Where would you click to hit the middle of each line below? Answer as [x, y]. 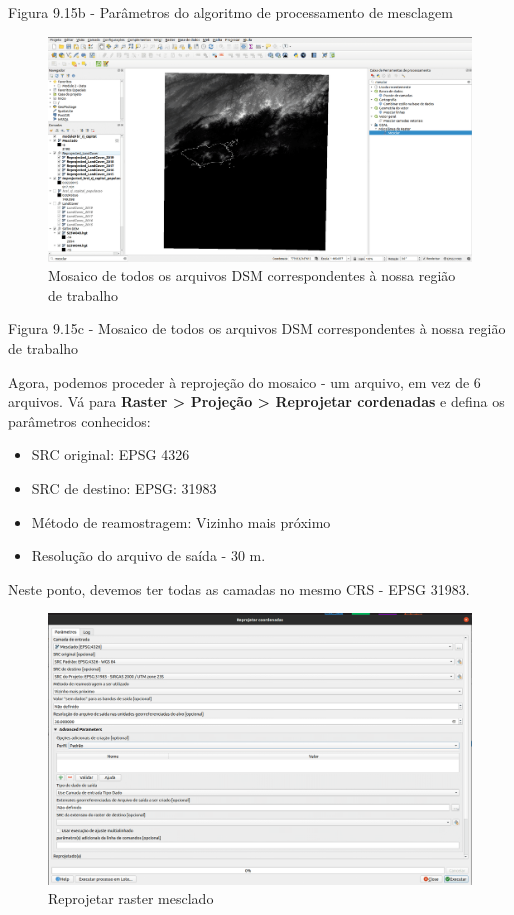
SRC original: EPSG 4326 [110, 454]
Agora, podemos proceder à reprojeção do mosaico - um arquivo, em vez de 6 [244, 381]
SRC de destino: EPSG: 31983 [124, 487]
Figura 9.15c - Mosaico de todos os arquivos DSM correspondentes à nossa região [257, 328]
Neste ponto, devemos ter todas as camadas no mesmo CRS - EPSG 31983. [239, 588]
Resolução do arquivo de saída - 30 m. [148, 555]
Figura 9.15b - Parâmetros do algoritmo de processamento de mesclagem [230, 12]
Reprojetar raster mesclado [131, 898]
